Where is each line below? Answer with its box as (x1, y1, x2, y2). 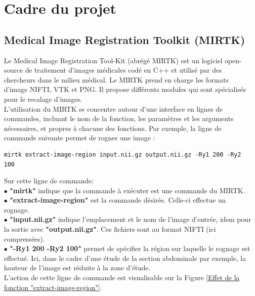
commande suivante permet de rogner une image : (4, 132, 155, 143)
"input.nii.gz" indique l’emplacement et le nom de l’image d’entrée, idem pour (9, 214, 251, 224)
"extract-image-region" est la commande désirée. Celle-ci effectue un (9, 195, 226, 205)
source (4, 65, 23, 75)
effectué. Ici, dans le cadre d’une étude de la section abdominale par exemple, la (4, 253, 246, 263)
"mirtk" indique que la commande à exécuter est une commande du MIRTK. (9, 185, 245, 195)
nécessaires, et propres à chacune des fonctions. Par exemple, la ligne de (4, 123, 222, 133)
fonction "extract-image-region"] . (4, 282, 102, 292)
